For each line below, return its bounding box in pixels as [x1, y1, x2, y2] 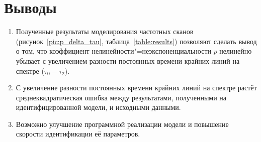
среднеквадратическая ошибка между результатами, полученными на [16, 92, 227, 102]
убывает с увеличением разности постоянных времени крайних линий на [16, 55, 240, 66]
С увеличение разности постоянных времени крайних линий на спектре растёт [16, 82, 257, 93]
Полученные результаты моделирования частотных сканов [16, 26, 194, 37]
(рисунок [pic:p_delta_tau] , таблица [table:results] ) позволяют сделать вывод [16, 36, 257, 46]
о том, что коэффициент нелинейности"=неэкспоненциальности [16, 46, 211, 56]
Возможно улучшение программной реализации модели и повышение [16, 118, 229, 129]
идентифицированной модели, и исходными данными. [16, 102, 181, 112]
